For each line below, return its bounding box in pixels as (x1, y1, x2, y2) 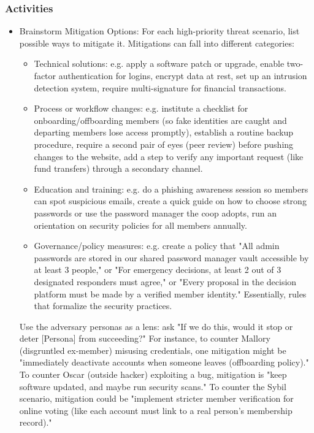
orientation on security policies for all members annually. (34, 218, 247, 231)
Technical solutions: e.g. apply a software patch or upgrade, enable (34, 57, 285, 70)
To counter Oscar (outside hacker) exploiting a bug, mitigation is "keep (19, 368, 287, 381)
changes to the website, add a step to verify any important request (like (34, 150, 304, 163)
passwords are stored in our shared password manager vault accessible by (34, 251, 309, 264)
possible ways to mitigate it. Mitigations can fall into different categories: (19, 36, 294, 49)
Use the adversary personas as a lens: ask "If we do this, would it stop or (19, 320, 293, 332)
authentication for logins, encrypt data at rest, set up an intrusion (58, 69, 307, 82)
